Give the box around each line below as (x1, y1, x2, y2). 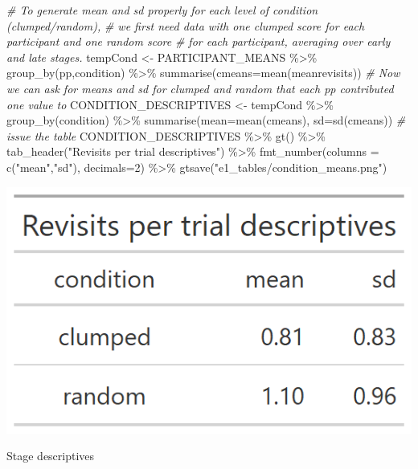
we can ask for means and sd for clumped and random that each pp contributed (6, 80, 394, 96)
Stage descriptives (6, 447, 95, 464)
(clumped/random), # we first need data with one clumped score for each (6, 17, 365, 34)
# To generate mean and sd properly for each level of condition (6, 2, 318, 18)
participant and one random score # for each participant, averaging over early (6, 33, 391, 50)
